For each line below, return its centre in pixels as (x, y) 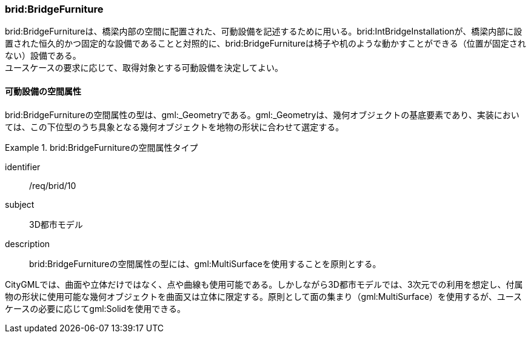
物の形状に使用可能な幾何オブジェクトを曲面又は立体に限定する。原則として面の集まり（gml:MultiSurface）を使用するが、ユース (264, 296)
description (28, 244)
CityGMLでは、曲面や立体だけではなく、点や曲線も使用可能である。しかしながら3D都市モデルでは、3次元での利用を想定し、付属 (264, 284)
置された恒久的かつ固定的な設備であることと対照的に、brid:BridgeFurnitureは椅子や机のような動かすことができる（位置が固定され (265, 44)
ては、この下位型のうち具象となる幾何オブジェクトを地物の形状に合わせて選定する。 (175, 127)
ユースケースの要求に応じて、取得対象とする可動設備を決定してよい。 (144, 68)
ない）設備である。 (43, 56)
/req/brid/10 (53, 185)
